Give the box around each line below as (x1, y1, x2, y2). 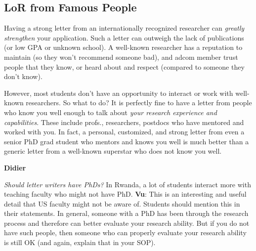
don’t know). (4, 71, 43, 82)
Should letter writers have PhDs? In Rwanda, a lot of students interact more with (4, 179, 251, 189)
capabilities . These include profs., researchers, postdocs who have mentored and (4, 117, 244, 127)
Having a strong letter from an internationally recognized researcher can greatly (4, 23, 245, 33)
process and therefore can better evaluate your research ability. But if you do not (4, 217, 250, 228)
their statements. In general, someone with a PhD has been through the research (4, 208, 249, 218)
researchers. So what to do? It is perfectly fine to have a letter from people (26, 97, 252, 108)
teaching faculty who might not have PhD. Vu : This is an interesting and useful (4, 189, 247, 199)
